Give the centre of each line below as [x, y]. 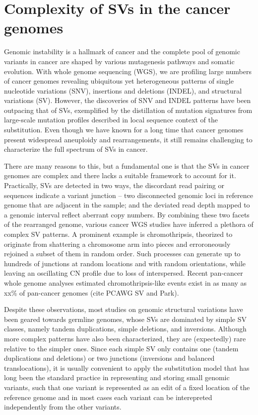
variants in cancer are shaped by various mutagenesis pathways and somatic [119, 61]
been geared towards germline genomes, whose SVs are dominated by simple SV [125, 319]
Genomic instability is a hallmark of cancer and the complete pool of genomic [122, 52]
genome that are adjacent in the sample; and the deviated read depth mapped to [127, 205]
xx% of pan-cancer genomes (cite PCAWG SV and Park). [92, 292]
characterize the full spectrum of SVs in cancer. [76, 149]
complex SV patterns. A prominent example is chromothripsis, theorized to [118, 234]
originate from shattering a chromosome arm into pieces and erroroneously [117, 244]
